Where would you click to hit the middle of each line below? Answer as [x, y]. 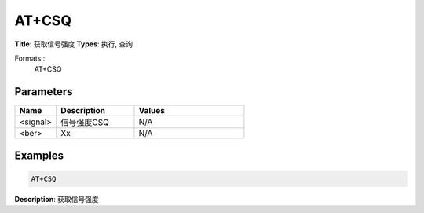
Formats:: [30, 58]
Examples [39, 155]
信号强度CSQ [85, 123]
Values [152, 111]
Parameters [44, 92]
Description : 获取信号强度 [57, 199]
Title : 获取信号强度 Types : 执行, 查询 [74, 44]
